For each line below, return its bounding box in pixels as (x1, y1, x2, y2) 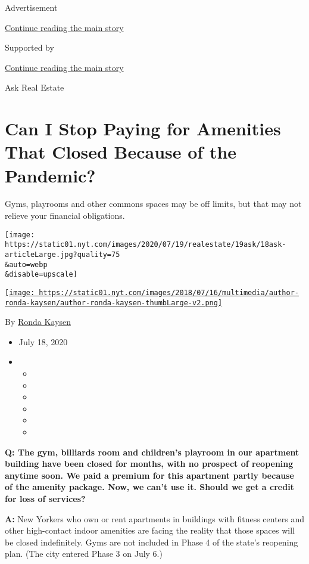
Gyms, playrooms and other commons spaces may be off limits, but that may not (5, 197, 302, 210)
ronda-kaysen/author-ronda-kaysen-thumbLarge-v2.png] (5, 298, 223, 307)
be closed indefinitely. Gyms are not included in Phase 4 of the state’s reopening (5, 535, 298, 548)
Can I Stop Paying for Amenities (5, 116, 281, 141)
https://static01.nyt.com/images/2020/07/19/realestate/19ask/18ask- (5, 240, 286, 249)
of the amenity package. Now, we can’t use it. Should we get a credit (5, 481, 294, 493)
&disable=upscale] (5, 270, 77, 279)
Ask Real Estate (5, 81, 64, 94)
